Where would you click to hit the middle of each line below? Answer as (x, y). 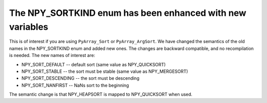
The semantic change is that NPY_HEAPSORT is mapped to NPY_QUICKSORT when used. (101, 95)
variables (29, 27)
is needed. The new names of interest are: (52, 55)
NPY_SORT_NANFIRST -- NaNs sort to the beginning (75, 85)
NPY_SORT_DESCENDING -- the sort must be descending (80, 78)
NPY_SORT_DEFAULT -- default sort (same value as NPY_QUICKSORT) (93, 64)
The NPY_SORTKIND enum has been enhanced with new (128, 13)
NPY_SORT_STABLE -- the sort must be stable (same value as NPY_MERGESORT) (105, 71)
